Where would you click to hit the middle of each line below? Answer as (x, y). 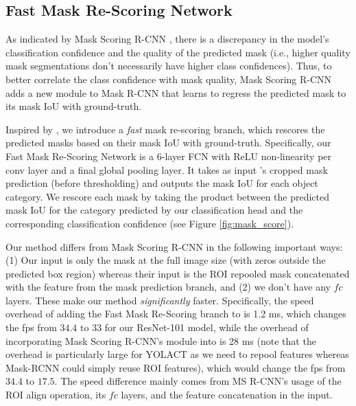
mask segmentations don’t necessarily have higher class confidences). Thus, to (169, 66)
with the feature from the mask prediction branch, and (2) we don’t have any (168, 287)
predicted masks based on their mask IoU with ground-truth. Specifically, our (168, 143)
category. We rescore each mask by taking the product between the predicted (168, 196)
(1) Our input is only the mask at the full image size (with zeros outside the (166, 260)
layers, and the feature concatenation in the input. (227, 395)
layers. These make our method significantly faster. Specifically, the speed (160, 300)
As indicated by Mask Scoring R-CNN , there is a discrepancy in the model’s (167, 39)
